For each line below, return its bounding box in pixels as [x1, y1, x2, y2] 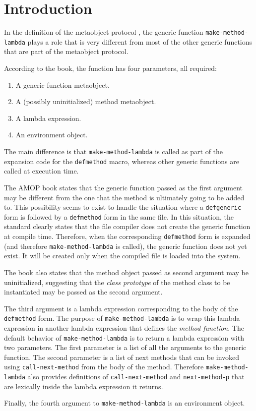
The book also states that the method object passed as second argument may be [4, 267, 249, 277]
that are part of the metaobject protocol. [4, 46, 128, 57]
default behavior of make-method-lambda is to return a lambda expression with [4, 332, 244, 343]
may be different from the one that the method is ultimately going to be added [4, 192, 245, 202]
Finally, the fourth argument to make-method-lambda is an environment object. [4, 398, 245, 408]
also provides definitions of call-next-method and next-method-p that [27, 371, 245, 382]
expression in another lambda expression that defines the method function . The [4, 322, 244, 333]
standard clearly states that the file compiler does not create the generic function [4, 221, 251, 232]
